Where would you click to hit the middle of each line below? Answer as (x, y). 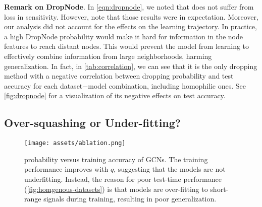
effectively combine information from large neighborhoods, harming (108, 56)
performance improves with (66, 169)
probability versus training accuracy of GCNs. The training (116, 159)
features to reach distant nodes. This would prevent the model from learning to (127, 46)
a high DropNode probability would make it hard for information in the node (123, 36)
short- (219, 189)
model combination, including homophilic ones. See (167, 85)
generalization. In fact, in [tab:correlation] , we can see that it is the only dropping (131, 66)
